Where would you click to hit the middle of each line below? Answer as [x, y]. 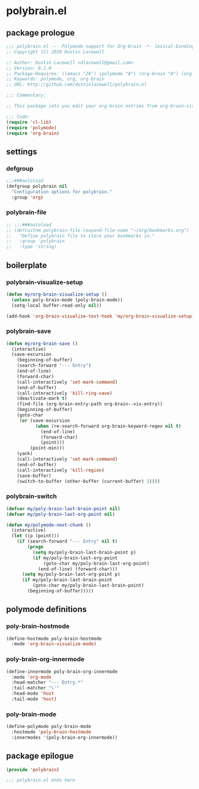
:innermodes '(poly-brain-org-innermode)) [65, 737]
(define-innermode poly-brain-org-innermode [62, 671]
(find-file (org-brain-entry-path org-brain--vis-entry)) [90, 404]
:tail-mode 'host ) [34, 699]
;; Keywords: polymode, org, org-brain [55, 79]
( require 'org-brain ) [33, 133]
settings [22, 151]
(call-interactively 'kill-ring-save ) [65, 393]
